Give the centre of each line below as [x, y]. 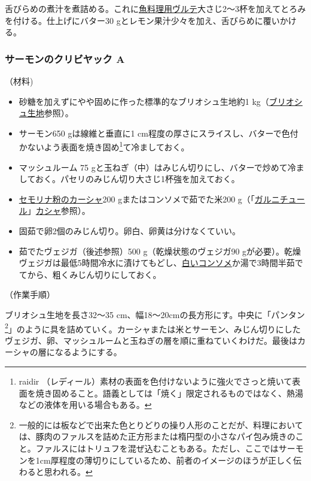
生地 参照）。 [50, 113]
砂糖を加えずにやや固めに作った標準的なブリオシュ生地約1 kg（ [144, 101]
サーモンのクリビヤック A [65, 58]
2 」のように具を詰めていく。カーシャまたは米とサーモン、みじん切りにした [153, 328]
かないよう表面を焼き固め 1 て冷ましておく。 [104, 146]
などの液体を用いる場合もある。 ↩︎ [85, 405]
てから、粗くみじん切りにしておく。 [90, 274]
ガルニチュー [280, 199]
